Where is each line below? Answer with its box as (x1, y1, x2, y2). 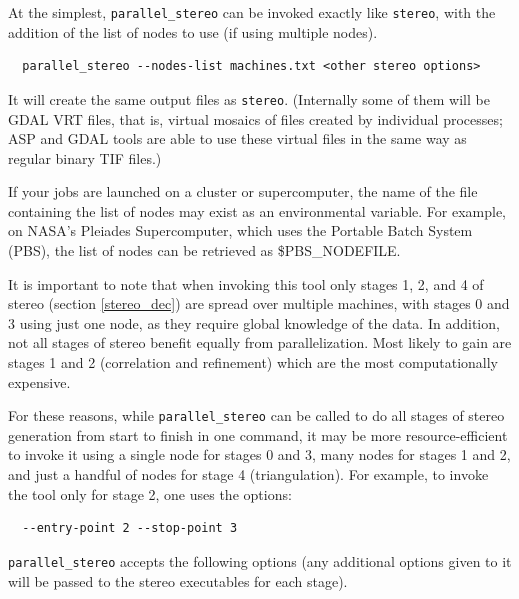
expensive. (8, 371, 71, 392)
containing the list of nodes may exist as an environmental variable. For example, (8, 200, 507, 221)
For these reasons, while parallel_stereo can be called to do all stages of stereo (8, 405, 505, 426)
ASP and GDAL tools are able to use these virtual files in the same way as (8, 128, 467, 149)
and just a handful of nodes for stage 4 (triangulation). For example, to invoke (8, 464, 489, 485)
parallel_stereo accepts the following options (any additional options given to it (8, 550, 512, 571)
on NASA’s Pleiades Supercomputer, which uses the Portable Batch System (8, 220, 473, 241)
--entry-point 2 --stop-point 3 (22, 521, 238, 536)
